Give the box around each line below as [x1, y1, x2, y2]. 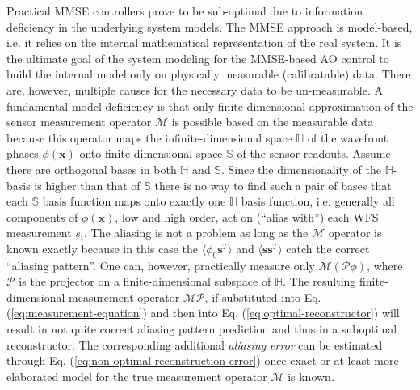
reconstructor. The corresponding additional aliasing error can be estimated [6, 336, 383, 353]
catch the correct [286, 240, 370, 256]
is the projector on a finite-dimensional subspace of [19, 273, 271, 290]
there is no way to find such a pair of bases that [154, 176, 392, 193]
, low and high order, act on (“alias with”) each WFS [115, 208, 379, 225]
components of [6, 208, 78, 225]
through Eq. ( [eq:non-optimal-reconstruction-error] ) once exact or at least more [6, 352, 399, 369]
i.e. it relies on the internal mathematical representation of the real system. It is [6, 34, 402, 51]
